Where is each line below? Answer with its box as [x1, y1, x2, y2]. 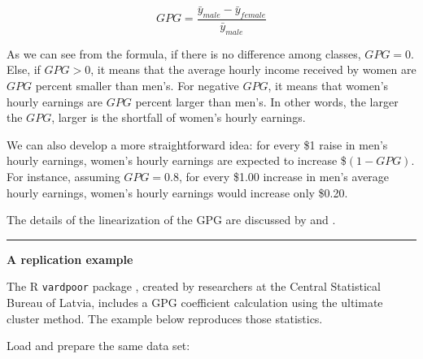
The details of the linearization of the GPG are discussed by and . [7, 211, 336, 228]
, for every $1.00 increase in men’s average [178, 168, 390, 184]
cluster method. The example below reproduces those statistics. [7, 309, 323, 327]
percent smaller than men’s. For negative [35, 77, 239, 94]
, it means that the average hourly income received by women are [90, 61, 416, 78]
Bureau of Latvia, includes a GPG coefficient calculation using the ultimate [7, 294, 383, 311]
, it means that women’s [268, 77, 389, 94]
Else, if [7, 61, 41, 78]
